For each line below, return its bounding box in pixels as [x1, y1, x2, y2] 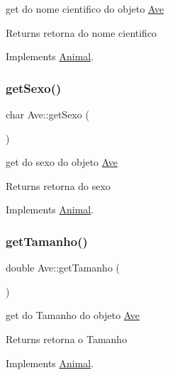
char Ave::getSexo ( [6, 107, 89, 121]
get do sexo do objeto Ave [6, 155, 118, 169]
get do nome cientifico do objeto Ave [6, 1, 164, 16]
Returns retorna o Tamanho [6, 331, 127, 346]
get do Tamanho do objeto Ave [6, 308, 140, 323]
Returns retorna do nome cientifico [6, 25, 157, 40]
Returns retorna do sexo [6, 178, 110, 193]
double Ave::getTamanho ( [6, 260, 120, 275]
